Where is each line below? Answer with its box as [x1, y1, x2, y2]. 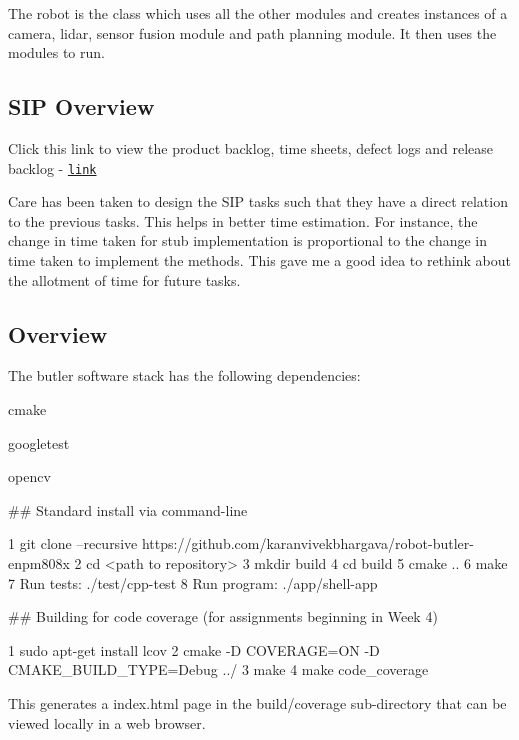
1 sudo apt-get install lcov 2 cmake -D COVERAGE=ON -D [8, 639, 380, 660]
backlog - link [8, 157, 97, 178]
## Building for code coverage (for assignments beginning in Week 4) [8, 606, 438, 627]
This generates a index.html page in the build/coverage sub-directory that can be [8, 692, 507, 713]
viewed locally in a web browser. [8, 712, 206, 733]
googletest [8, 432, 70, 453]
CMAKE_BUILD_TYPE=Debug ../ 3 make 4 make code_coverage [8, 659, 429, 680]
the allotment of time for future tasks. [8, 269, 241, 290]
